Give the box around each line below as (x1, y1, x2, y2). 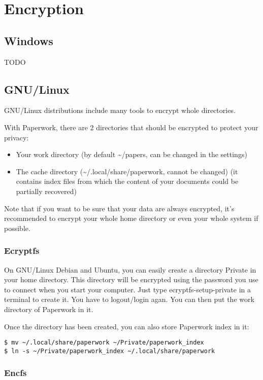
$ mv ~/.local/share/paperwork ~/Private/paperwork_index (4, 339, 204, 347)
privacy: (4, 132, 29, 142)
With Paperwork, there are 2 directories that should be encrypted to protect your (4, 122, 258, 132)
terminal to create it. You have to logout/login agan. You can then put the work (4, 294, 254, 305)
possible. (4, 222, 30, 233)
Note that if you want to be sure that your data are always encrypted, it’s (4, 203, 235, 213)
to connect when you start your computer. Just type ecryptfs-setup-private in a (4, 284, 251, 294)
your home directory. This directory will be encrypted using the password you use (4, 274, 258, 285)
